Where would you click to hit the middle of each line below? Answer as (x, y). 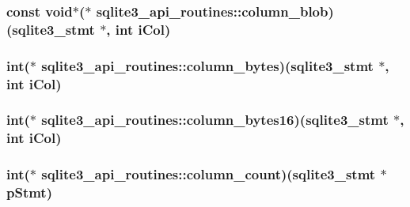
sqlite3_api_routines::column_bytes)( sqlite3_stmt (207, 65)
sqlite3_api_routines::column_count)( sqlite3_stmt (209, 174)
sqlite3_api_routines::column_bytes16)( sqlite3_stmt (215, 120)
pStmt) (29, 192)
